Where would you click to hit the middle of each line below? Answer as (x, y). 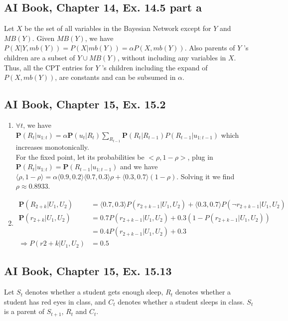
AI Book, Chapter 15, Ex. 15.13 (88, 271)
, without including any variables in (172, 57)
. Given (43, 38)
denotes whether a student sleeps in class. (181, 301)
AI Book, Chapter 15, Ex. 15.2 (85, 104)
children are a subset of (40, 57)
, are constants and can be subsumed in (115, 77)
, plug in (200, 157)
